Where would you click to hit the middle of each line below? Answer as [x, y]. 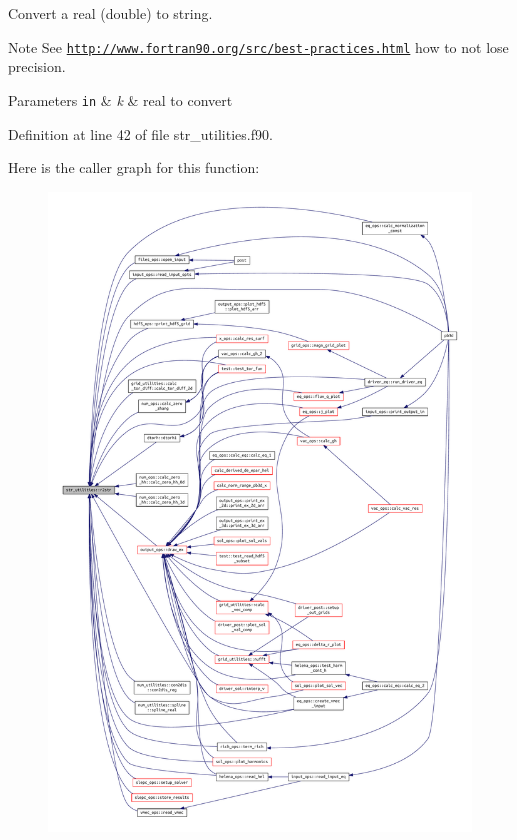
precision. [37, 66]
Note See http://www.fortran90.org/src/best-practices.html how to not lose [258, 46]
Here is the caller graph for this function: [134, 167]
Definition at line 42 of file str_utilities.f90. [140, 133]
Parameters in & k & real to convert [120, 99]
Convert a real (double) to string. [110, 13]
